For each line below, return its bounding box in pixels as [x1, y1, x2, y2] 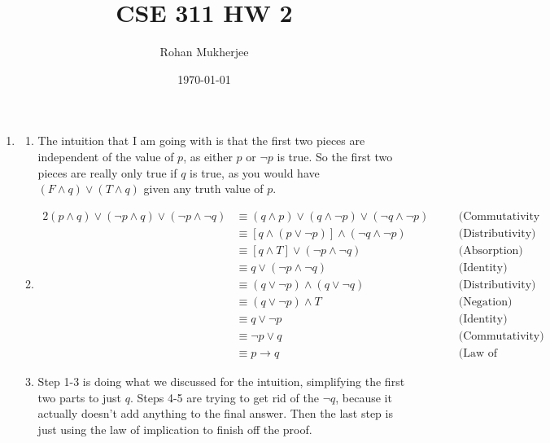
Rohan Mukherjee [159, 43, 249, 60]
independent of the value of [37, 147, 174, 164]
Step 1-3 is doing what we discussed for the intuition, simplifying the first [37, 372, 405, 389]
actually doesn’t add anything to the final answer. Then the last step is [37, 405, 393, 422]
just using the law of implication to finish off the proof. [37, 420, 312, 437]
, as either [183, 147, 233, 164]
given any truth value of [143, 180, 264, 197]
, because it [335, 388, 392, 406]
